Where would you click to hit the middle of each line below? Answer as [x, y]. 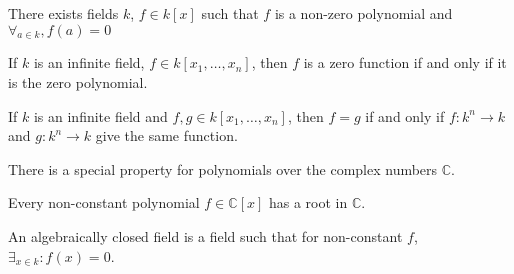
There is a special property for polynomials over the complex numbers [223, 168]
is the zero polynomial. [78, 81]
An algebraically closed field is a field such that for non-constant [205, 235]
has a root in [308, 202]
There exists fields [63, 13]
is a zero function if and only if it [405, 62]
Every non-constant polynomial [104, 202]
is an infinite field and [100, 115]
